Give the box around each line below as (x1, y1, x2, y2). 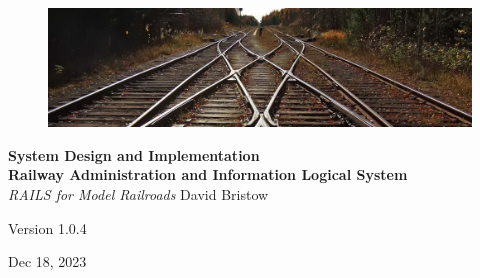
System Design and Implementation (8, 144, 260, 165)
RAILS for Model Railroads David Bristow (8, 184, 269, 205)
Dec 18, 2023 (8, 251, 87, 272)
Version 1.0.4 (8, 217, 87, 238)
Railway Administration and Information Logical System (8, 164, 408, 185)
